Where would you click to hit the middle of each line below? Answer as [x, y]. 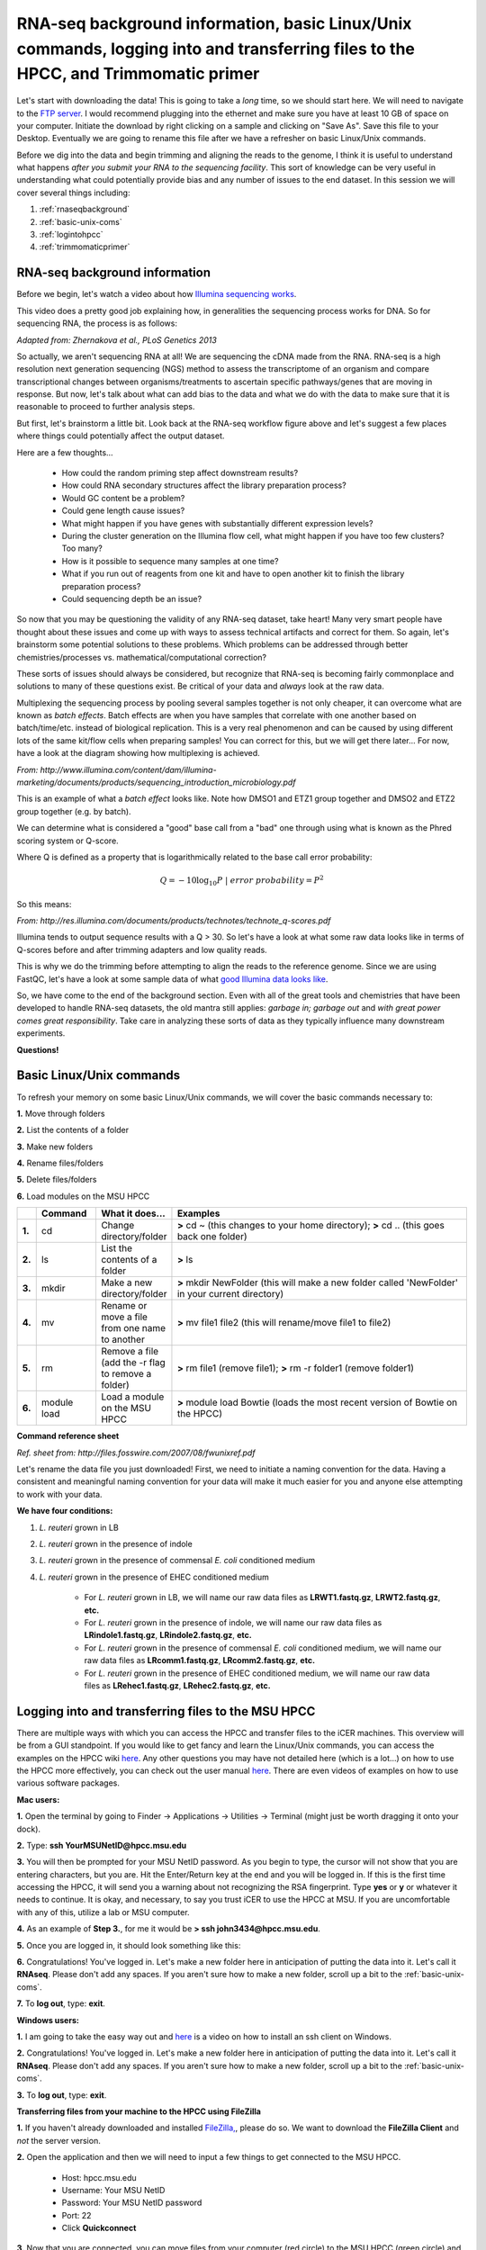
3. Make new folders [55, 1147]
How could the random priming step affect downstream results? [180, 473]
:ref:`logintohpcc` [71, 235]
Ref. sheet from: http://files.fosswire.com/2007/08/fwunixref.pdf [136, 1453]
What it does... [133, 1213]
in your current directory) [230, 1294]
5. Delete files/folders [57, 1180]
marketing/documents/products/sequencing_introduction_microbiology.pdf [156, 782]
